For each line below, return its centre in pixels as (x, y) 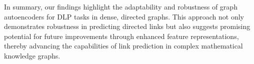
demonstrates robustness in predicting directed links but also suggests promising (127, 26)
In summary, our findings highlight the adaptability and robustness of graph (121, 6)
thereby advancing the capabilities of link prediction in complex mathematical (123, 46)
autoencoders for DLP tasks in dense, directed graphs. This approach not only (124, 16)
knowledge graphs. (32, 55)
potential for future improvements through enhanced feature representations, (121, 36)
